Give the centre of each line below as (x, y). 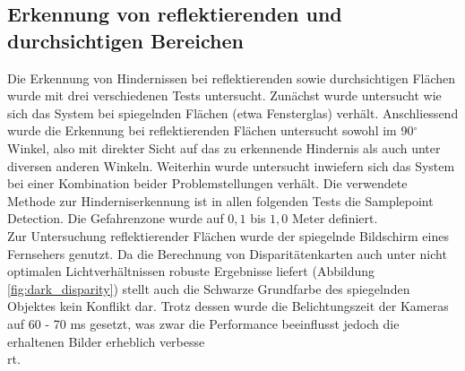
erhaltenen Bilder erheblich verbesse (106, 341)
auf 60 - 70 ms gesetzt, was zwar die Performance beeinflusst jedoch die (203, 323)
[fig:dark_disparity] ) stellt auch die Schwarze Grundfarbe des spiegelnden (209, 288)
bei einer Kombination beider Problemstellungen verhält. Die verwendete (207, 183)
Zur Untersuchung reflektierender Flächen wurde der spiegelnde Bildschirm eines (228, 235)
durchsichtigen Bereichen (125, 40)
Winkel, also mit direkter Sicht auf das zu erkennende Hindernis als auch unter (224, 147)
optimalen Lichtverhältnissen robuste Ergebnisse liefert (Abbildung (191, 271)
